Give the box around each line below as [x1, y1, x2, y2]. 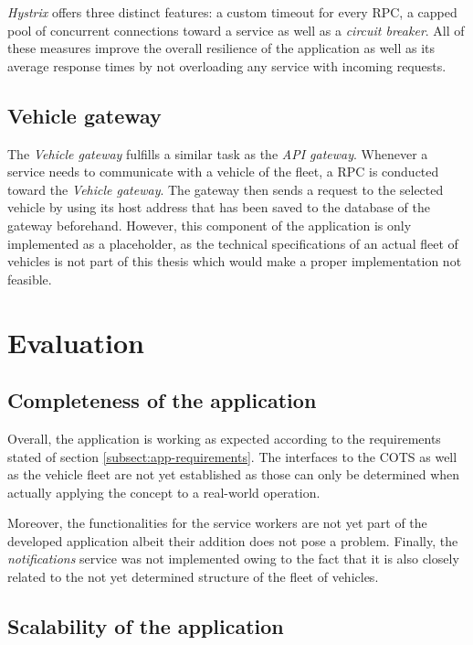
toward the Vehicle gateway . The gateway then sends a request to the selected [7, 179, 444, 199]
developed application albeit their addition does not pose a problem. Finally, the [7, 531, 458, 550]
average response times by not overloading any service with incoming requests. [7, 56, 447, 75]
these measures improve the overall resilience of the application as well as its [7, 38, 436, 58]
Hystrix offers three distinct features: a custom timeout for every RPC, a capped [7, 3, 457, 21]
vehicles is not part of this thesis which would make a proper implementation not [7, 252, 462, 271]
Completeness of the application [7, 386, 317, 414]
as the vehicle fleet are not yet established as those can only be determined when [7, 465, 460, 484]
